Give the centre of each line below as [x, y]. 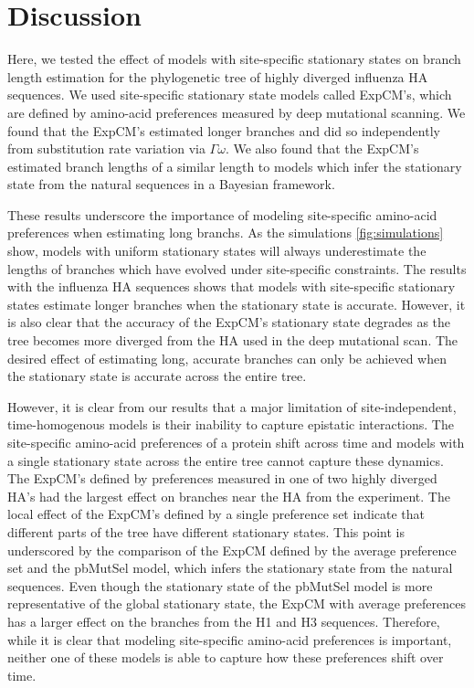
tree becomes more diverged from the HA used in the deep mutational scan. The [233, 340]
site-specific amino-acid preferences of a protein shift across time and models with [236, 442]
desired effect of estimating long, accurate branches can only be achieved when [227, 358]
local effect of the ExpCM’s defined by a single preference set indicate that [216, 514]
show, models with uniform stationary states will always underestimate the [217, 251]
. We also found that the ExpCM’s [322, 148]
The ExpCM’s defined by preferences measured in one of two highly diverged [222, 478]
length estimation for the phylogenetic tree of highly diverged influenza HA [218, 76]
